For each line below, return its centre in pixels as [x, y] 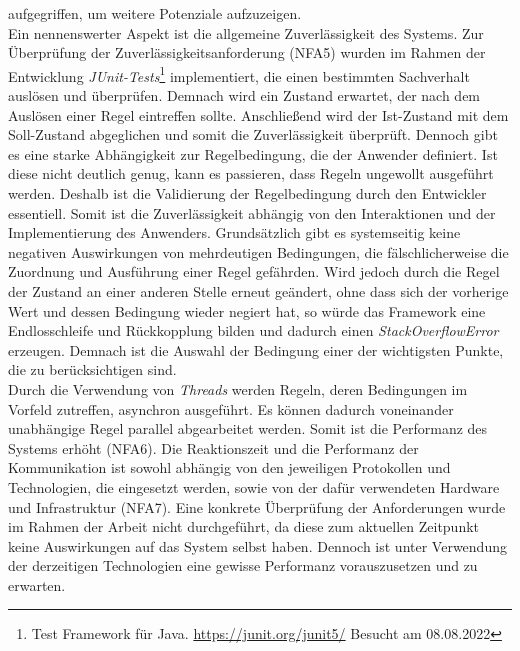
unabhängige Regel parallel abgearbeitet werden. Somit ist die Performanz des [248, 428]
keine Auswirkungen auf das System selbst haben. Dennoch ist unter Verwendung [257, 545]
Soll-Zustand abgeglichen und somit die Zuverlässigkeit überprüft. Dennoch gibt [253, 134]
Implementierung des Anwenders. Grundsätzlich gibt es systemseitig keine [234, 232]
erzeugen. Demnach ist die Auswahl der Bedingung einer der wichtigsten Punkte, [256, 349]
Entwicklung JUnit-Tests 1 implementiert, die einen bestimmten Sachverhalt [239, 74]
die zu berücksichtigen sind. [92, 369]
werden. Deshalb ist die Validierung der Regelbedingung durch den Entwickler [247, 193]
